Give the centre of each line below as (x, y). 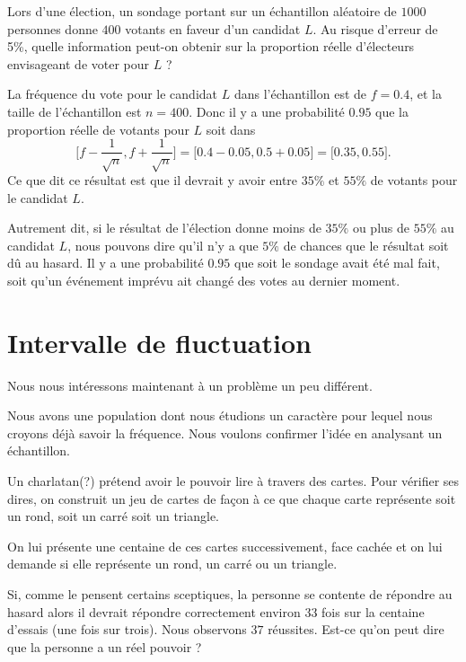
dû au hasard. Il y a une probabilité (106, 263)
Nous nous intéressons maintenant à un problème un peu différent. (190, 385)
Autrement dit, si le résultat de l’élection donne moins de (164, 228)
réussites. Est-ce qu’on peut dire (356, 629)
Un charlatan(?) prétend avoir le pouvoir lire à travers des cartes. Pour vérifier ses (233, 481)
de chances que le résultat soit (366, 245)
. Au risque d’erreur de (375, 28)
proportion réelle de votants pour (98, 129)
